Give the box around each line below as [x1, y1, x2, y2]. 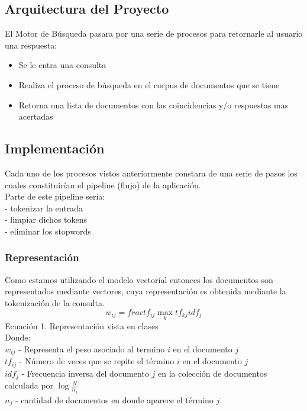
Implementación [5, 139, 105, 158]
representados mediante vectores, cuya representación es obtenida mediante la [5, 285, 286, 297]
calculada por [5, 379, 54, 391]
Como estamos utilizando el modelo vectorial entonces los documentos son [5, 273, 273, 285]
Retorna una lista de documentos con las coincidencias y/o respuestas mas [18, 98, 289, 111]
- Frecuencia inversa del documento [21, 367, 149, 379]
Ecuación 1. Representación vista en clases [5, 319, 159, 332]
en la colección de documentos [157, 367, 267, 379]
